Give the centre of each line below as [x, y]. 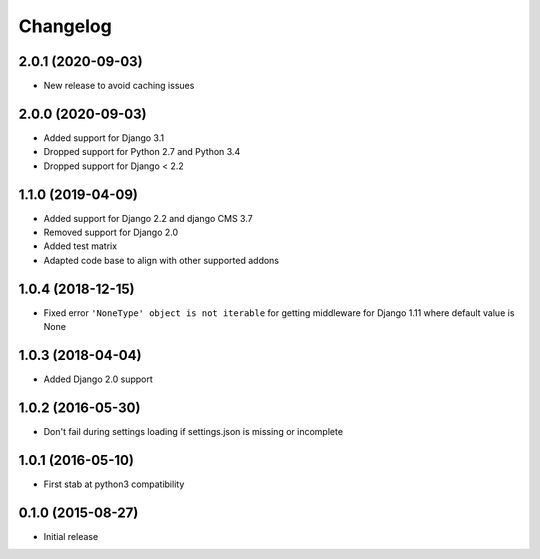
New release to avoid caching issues [119, 86]
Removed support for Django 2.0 [111, 232]
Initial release [71, 536]
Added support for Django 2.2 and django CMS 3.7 [148, 218]
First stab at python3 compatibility [114, 484]
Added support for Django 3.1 [104, 137]
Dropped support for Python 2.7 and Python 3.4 [142, 152]
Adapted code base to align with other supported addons [161, 260]
